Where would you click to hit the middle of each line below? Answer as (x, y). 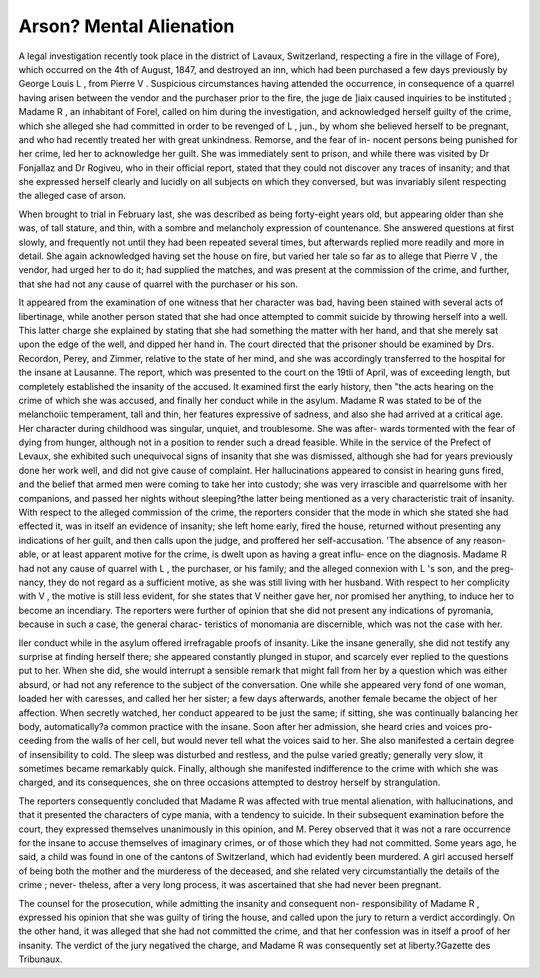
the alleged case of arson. (72, 196)
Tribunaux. (40, 959)
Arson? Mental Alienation (126, 26)
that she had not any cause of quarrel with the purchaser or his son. (158, 284)
